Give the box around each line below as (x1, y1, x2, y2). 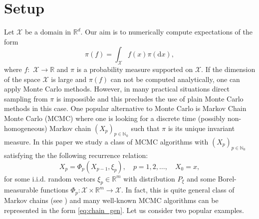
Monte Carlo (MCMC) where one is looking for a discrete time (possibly (4, 113, 226, 123)
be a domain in (24, 26, 71, 37)
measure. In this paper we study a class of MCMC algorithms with (4, 136, 209, 146)
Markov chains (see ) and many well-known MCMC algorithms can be (4, 194, 219, 205)
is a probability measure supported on (76, 64, 193, 74)
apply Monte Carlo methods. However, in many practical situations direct (4, 83, 230, 94)
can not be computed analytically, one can (110, 73, 240, 84)
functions (40, 184, 68, 195)
